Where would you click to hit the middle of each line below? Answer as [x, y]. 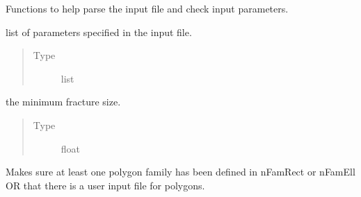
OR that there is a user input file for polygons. [105, 185]
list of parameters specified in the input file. [99, 32]
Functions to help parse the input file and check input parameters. [147, 8]
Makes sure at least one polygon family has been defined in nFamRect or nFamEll [180, 172]
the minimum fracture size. [63, 102]
